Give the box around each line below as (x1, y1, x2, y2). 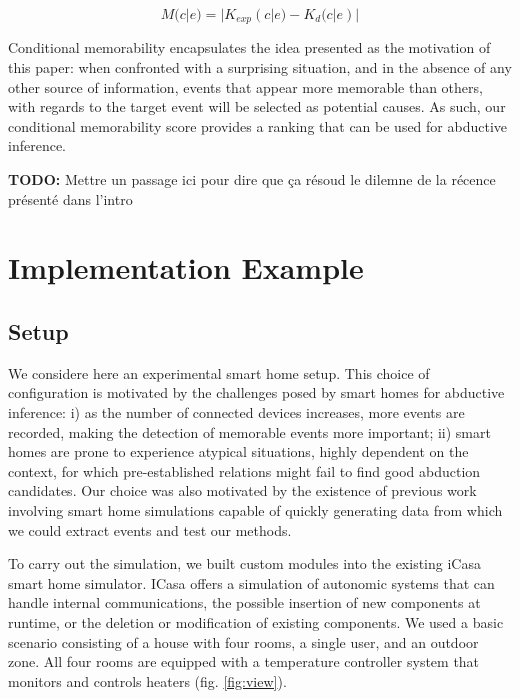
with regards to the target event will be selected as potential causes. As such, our (8, 96, 506, 117)
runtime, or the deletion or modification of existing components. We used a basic (8, 611, 504, 632)
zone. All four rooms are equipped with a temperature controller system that (8, 651, 480, 672)
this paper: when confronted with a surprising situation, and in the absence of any (8, 57, 512, 78)
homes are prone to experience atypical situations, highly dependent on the (8, 441, 469, 462)
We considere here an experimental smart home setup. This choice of (8, 362, 430, 383)
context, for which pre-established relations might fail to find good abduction (8, 460, 481, 481)
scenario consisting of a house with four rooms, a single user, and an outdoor (8, 631, 479, 652)
